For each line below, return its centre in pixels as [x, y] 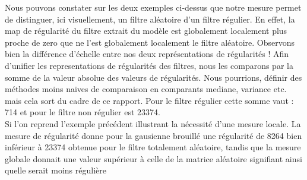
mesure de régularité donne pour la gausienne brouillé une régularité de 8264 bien [153, 135]
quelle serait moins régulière [56, 170]
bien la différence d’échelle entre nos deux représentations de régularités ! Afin [147, 54]
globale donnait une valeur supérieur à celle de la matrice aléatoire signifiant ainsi [153, 158]
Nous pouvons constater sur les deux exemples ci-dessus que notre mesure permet [153, 7]
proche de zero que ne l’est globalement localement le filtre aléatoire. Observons [150, 42]
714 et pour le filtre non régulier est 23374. [83, 112]
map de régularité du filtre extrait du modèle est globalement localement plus [146, 31]
